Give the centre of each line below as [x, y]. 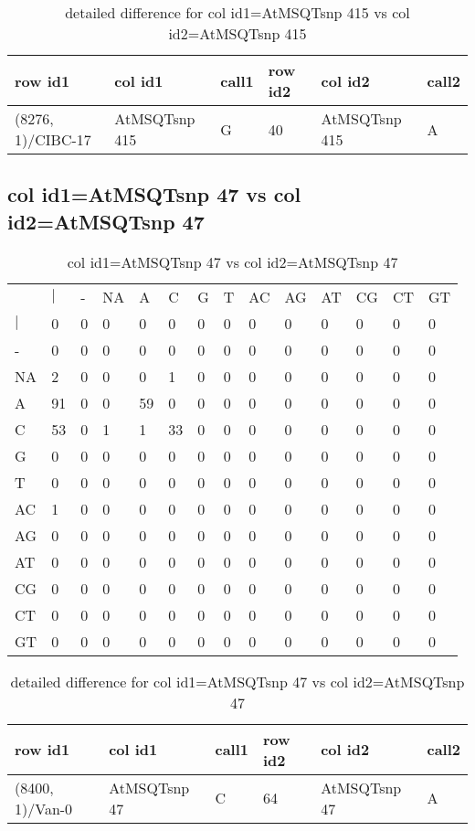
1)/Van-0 [44, 808]
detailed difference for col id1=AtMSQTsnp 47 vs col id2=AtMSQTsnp [237, 681]
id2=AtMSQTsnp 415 [237, 33]
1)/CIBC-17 [53, 139]
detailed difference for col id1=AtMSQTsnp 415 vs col [237, 12]
